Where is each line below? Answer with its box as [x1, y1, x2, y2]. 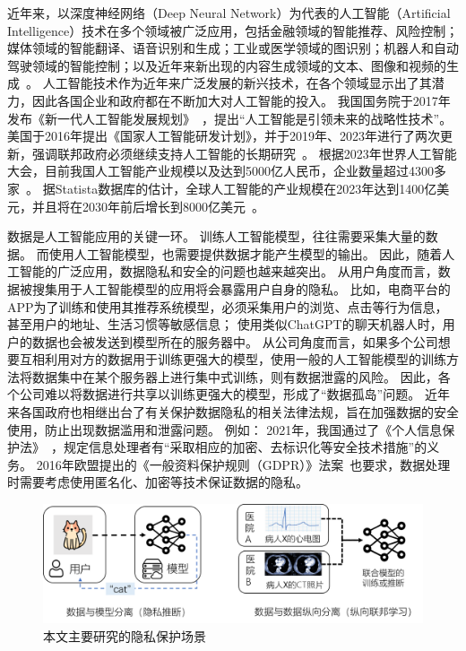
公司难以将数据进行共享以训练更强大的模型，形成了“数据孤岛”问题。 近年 [19, 385, 450, 404]
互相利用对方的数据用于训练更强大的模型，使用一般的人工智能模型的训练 [19, 350, 446, 369]
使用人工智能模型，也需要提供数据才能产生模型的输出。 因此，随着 [48, 244, 443, 263]
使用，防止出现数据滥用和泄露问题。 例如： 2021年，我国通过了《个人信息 [7, 420, 443, 438]
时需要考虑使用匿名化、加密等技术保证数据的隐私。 [7, 473, 308, 491]
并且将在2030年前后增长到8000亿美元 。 [31, 196, 264, 215]
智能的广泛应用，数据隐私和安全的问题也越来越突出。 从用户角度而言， [19, 262, 438, 281]
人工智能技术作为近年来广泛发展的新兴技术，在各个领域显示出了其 [42, 74, 432, 92]
